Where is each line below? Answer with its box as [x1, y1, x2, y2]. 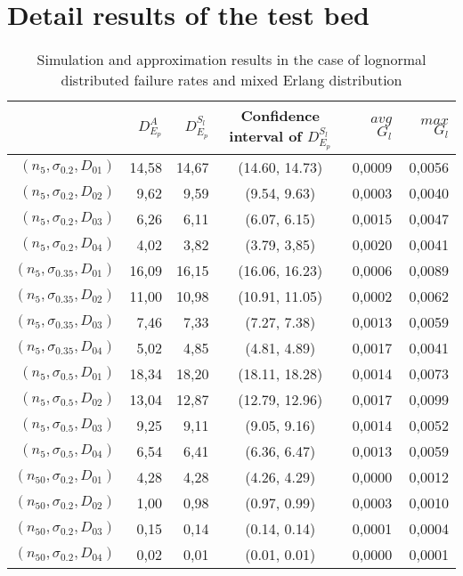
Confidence [240, 105, 320, 126]
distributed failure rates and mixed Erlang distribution [61, 69, 402, 91]
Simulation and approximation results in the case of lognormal [37, 49, 426, 70]
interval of [229, 126, 302, 147]
